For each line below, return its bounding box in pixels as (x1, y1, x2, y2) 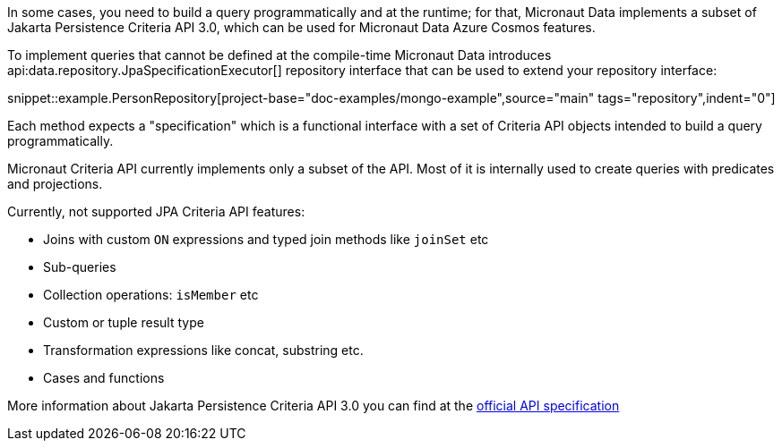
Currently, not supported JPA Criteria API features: (7, 204, 305, 219)
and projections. (7, 176, 103, 191)
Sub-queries (43, 259, 116, 275)
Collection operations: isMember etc (43, 287, 259, 302)
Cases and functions (43, 370, 165, 385)
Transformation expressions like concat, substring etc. (43, 342, 364, 358)
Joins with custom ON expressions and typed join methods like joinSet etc (43, 232, 489, 247)
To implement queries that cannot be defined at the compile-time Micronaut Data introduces (7, 47, 552, 63)
